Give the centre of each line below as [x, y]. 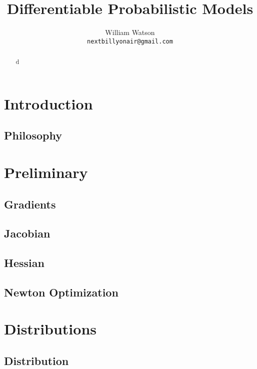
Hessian [24, 263]
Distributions [50, 329]
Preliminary [46, 172]
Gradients [30, 204]
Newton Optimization [61, 292]
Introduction [48, 103]
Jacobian [27, 233]
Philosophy [33, 135]
